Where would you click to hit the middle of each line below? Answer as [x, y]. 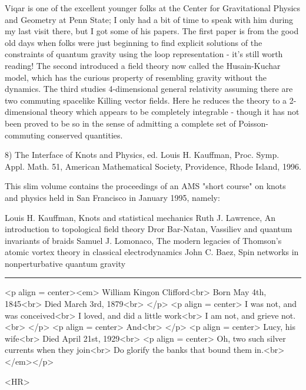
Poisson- [253, 123]
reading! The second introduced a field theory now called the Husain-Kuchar [143, 65]
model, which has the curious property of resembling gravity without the [136, 77]
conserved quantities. [85, 135]
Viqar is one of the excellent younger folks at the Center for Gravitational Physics [153, 8]
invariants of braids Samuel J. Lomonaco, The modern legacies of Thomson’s [143, 240]
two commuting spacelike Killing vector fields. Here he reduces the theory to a [146, 100]
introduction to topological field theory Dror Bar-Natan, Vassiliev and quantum [149, 229]
